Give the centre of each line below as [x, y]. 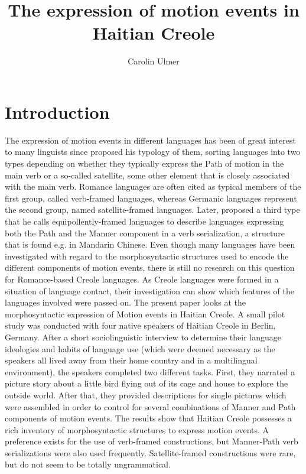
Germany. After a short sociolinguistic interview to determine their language [143, 337]
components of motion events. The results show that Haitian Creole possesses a [148, 418]
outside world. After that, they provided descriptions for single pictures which [146, 395]
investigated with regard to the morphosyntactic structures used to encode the [147, 256]
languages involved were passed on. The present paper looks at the [126, 302]
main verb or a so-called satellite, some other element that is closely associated [147, 175]
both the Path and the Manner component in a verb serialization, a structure [145, 233]
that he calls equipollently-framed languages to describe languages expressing [144, 221]
